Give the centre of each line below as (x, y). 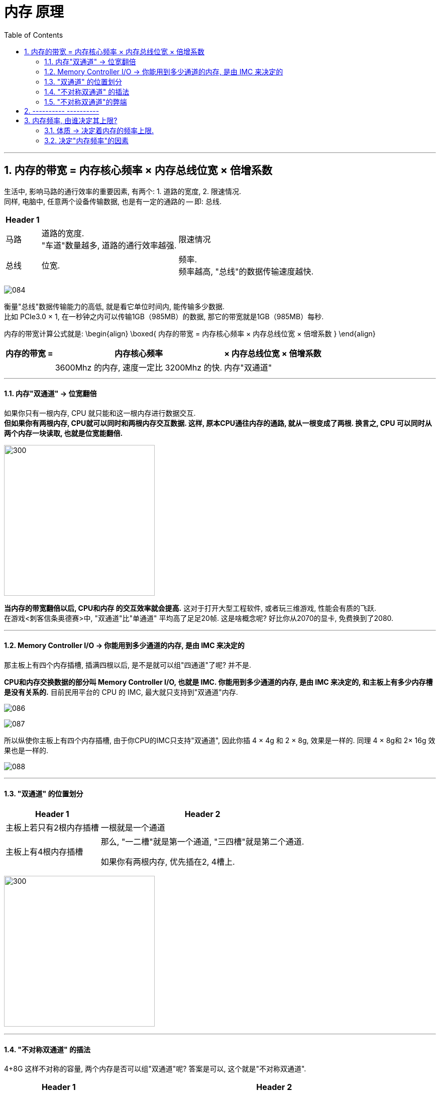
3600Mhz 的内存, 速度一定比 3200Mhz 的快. (139, 367)
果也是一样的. (26, 751)
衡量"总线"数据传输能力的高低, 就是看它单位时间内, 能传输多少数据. (115, 306)
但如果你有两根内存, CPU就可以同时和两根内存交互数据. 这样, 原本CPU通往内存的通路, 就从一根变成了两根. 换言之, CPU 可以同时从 (218, 423)
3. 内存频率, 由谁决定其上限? (71, 120)
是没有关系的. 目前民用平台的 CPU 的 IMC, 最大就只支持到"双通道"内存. (121, 692)
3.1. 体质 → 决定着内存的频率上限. (99, 130)
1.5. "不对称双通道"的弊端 (86, 102)
